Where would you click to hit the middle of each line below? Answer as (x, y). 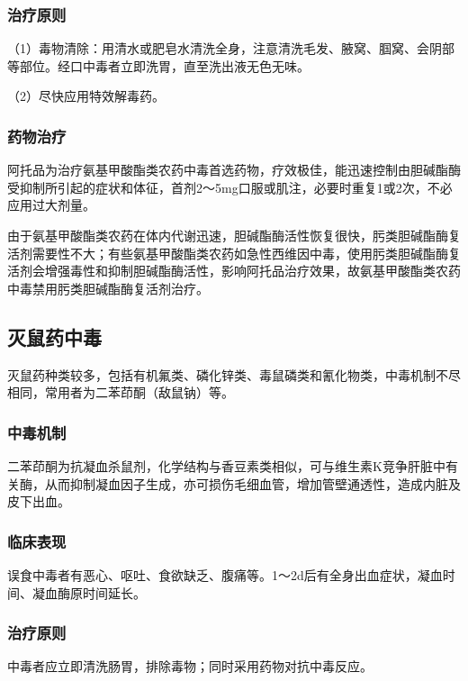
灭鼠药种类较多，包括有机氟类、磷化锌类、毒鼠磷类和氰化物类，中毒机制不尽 (234, 374)
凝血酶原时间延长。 (89, 592)
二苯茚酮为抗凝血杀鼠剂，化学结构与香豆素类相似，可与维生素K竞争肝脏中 (226, 465)
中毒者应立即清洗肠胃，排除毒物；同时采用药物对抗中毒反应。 (190, 666)
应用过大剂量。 (51, 205)
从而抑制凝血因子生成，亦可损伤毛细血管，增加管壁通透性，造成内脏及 (252, 483)
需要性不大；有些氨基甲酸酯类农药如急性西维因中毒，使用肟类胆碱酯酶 (240, 253)
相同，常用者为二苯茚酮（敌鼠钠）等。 (121, 392)
